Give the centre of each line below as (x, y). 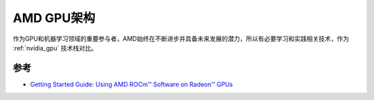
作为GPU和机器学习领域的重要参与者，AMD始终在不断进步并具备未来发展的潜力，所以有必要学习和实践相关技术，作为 (181, 39)
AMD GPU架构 (54, 18)
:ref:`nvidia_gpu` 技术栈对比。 (55, 48)
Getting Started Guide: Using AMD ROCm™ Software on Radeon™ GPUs (132, 84)
